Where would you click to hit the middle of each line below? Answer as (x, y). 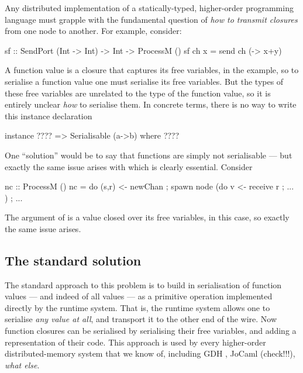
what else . (22, 365)
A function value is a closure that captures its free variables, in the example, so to (152, 70)
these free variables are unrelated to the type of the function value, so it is (138, 93)
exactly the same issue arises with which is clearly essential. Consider (129, 166)
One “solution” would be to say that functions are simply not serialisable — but (149, 155)
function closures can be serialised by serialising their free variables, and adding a (151, 331)
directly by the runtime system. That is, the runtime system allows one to (137, 307)
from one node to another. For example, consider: (93, 31)
